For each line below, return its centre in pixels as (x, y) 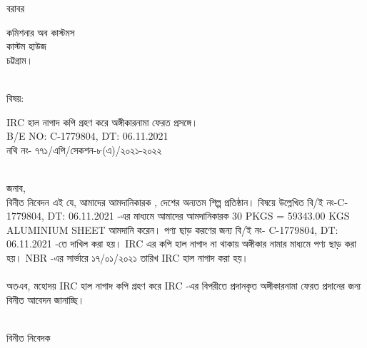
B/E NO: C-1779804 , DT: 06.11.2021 (87, 136)
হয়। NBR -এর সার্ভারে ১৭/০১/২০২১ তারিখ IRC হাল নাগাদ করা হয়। (128, 257)
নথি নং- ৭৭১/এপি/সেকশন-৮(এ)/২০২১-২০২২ (84, 149)
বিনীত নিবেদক (29, 337)
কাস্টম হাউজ (26, 46)
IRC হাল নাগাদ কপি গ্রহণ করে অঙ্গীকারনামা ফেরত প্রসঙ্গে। (102, 122)
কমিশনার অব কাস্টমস (41, 32)
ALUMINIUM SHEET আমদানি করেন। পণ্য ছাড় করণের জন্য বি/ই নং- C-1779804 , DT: (172, 229)
